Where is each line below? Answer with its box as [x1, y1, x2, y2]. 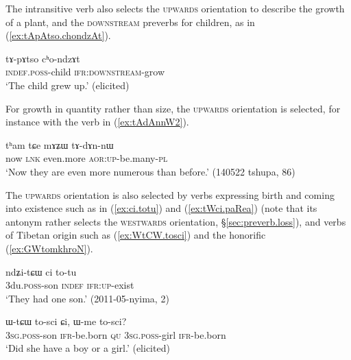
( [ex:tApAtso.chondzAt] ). [5, 28, 111, 43]
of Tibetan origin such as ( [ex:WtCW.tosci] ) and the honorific [5, 228, 266, 242]
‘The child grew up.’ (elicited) [5, 77, 130, 92]
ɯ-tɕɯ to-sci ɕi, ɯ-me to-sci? [5, 314, 127, 328]
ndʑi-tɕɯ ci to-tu [5, 264, 77, 278]
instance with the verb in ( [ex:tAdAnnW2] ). [5, 115, 189, 129]
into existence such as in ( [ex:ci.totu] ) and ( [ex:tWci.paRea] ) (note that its [5, 201, 317, 215]
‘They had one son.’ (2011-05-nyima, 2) [5, 291, 169, 305]
